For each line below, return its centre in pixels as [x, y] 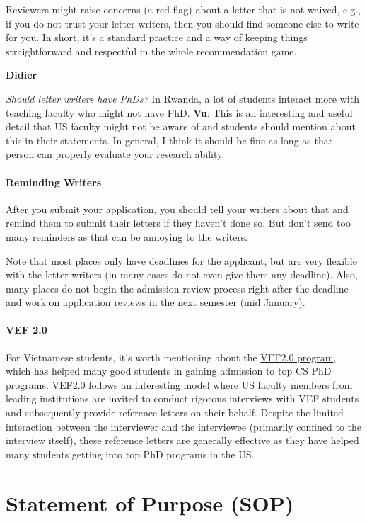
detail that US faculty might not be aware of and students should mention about [181, 126]
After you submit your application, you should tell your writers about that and [177, 209]
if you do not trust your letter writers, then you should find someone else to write [182, 23]
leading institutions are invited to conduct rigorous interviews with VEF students [182, 398]
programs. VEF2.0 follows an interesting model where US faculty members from [179, 384]
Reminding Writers [54, 182]
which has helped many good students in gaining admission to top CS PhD [169, 371]
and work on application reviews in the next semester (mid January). [156, 302]
